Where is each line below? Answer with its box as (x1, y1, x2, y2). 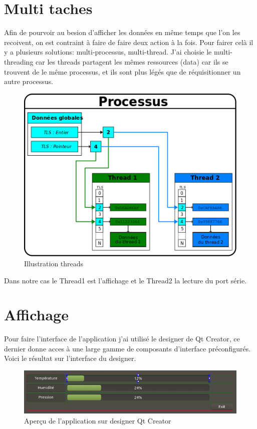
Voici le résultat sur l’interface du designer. (4, 353, 136, 363)
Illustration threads (24, 258, 84, 268)
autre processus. (4, 76, 53, 87)
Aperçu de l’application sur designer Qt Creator (24, 415, 171, 425)
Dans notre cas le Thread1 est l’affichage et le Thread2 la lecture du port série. (4, 275, 247, 285)
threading (4, 56, 34, 67)
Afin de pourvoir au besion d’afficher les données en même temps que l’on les (4, 27, 240, 38)
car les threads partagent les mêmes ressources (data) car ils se (36, 56, 228, 67)
